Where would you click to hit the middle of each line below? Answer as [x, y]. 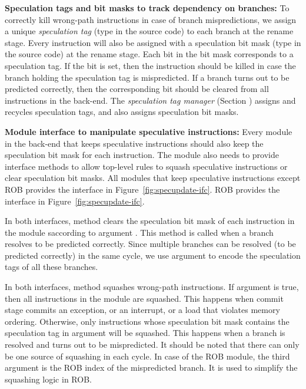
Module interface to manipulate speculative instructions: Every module [149, 131]
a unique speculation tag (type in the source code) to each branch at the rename [149, 31]
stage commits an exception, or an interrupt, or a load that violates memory [142, 310]
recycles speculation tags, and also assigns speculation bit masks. [122, 112]
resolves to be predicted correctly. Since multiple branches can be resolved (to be [150, 244]
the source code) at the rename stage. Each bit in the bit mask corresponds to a [149, 54]
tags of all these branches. [51, 267]
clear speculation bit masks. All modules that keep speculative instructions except [153, 178]
